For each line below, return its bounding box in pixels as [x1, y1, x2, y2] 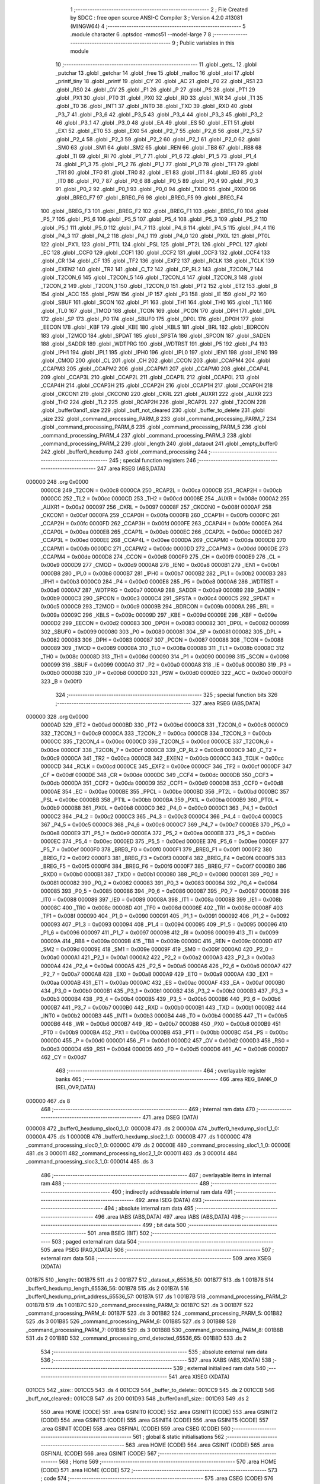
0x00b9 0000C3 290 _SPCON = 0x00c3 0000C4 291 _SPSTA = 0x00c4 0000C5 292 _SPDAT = [40, 594, 275, 602]
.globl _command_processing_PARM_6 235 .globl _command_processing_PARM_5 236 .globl [40, 423, 267, 430]
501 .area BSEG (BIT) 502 [87, 1229, 149, 1237]
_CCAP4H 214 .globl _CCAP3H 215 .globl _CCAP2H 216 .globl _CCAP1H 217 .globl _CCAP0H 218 [40, 382, 273, 389]
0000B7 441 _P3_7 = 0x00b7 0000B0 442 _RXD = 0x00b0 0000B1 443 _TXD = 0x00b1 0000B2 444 [40, 1004, 287, 1011]
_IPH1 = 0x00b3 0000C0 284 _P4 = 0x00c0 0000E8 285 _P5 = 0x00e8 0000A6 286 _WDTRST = [40, 578, 279, 585]
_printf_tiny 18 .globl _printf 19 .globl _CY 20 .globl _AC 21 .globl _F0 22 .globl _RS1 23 [55, 78, 263, 85]
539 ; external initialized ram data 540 [173, 1365, 266, 1372]
